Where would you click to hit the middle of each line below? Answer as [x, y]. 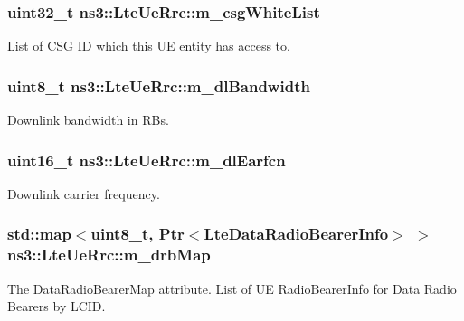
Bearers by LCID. [57, 306]
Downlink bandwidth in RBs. [88, 120]
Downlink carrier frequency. [84, 193]
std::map [39, 234]
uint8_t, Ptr [137, 234]
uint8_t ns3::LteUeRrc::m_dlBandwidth [159, 85]
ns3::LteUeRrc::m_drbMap [109, 255]
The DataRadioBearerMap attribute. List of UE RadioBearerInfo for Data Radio [232, 288]
